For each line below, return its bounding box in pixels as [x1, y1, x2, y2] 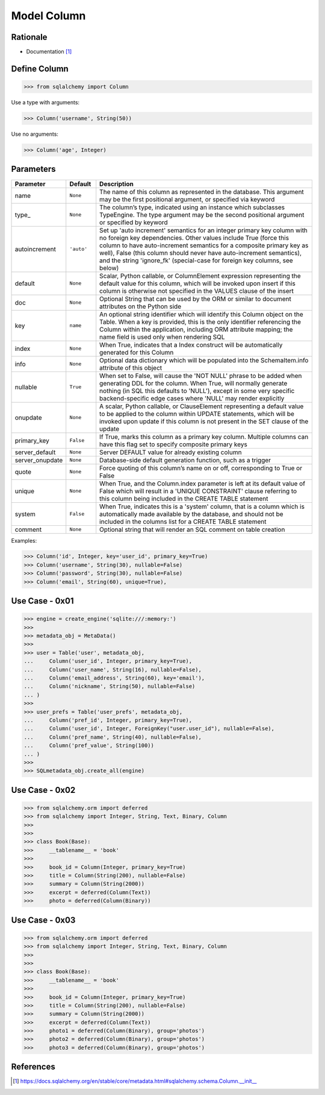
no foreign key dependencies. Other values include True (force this [99, 233, 289, 242]
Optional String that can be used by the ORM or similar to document [99, 294, 291, 303]
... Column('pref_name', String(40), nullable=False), [23, 733, 202, 740]
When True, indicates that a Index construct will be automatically [99, 341, 283, 349]
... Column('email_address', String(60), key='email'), [23, 674, 205, 681]
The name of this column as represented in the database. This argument [99, 188, 304, 196]
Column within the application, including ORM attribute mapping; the [99, 325, 293, 333]
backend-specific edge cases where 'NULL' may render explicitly [99, 394, 285, 402]
